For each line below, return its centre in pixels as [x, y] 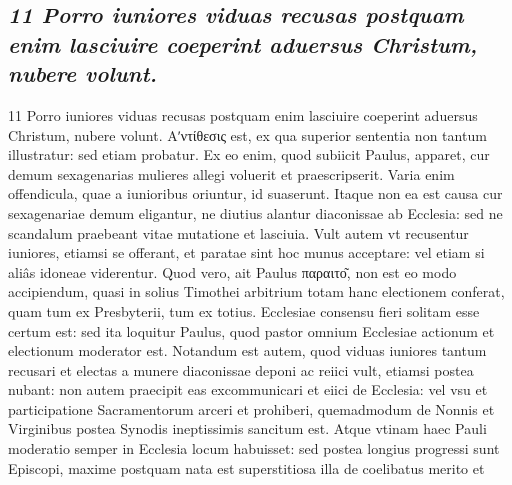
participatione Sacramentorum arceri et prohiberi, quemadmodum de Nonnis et [251, 408]
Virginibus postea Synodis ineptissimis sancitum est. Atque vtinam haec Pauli [247, 428]
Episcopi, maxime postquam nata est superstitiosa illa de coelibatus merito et [246, 467]
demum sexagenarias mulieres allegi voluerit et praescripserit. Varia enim [231, 173]
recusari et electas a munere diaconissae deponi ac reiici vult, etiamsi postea [241, 369]
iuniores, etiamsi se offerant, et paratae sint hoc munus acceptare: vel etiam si [246, 252]
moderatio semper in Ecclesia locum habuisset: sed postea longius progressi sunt [254, 448]
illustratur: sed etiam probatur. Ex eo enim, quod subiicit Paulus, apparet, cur [249, 154]
